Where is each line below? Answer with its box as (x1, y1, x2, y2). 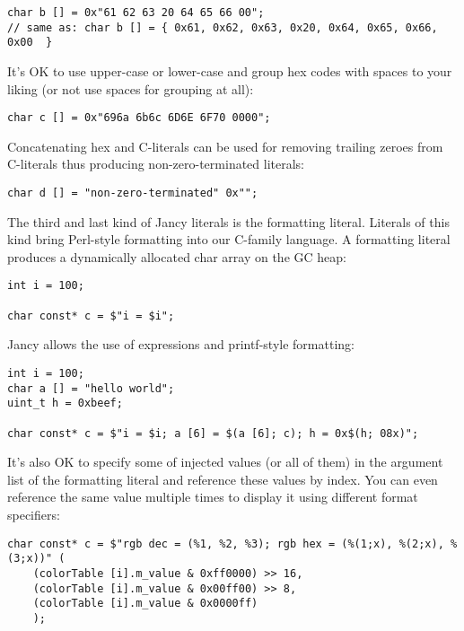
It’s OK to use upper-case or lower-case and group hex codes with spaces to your (7, 61, 452, 80)
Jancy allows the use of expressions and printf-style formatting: (7, 335, 355, 354)
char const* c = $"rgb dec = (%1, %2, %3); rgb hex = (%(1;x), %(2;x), (7, 537, 444, 550)
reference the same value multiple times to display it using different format (7, 487, 418, 506)
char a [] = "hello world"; (7, 381, 175, 395)
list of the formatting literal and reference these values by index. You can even (7, 469, 438, 488)
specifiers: (7, 505, 60, 524)
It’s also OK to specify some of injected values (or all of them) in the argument (7, 452, 443, 471)
